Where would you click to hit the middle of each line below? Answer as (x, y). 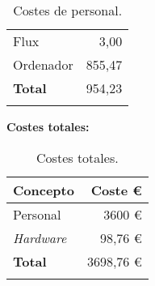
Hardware (40, 237)
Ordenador (43, 64)
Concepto (44, 190)
